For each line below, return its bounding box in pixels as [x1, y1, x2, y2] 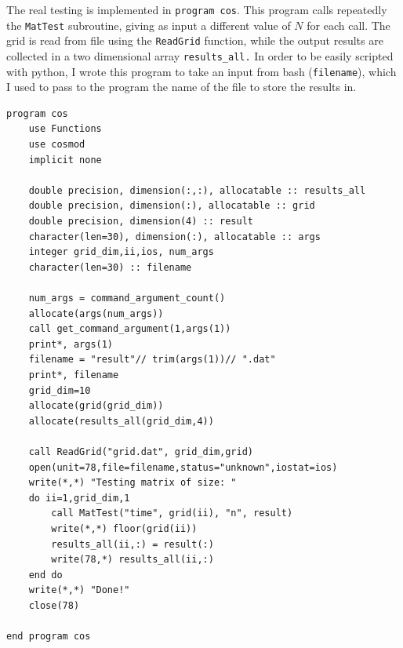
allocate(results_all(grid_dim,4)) [28, 415, 214, 427]
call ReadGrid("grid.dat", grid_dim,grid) [28, 446, 253, 457]
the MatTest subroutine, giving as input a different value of [6, 16, 291, 33]
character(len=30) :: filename [28, 261, 192, 273]
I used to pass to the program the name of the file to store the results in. [6, 78, 357, 95]
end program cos [6, 631, 91, 643]
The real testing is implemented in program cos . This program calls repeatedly [6, 2, 387, 17]
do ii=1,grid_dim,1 [28, 492, 130, 504]
